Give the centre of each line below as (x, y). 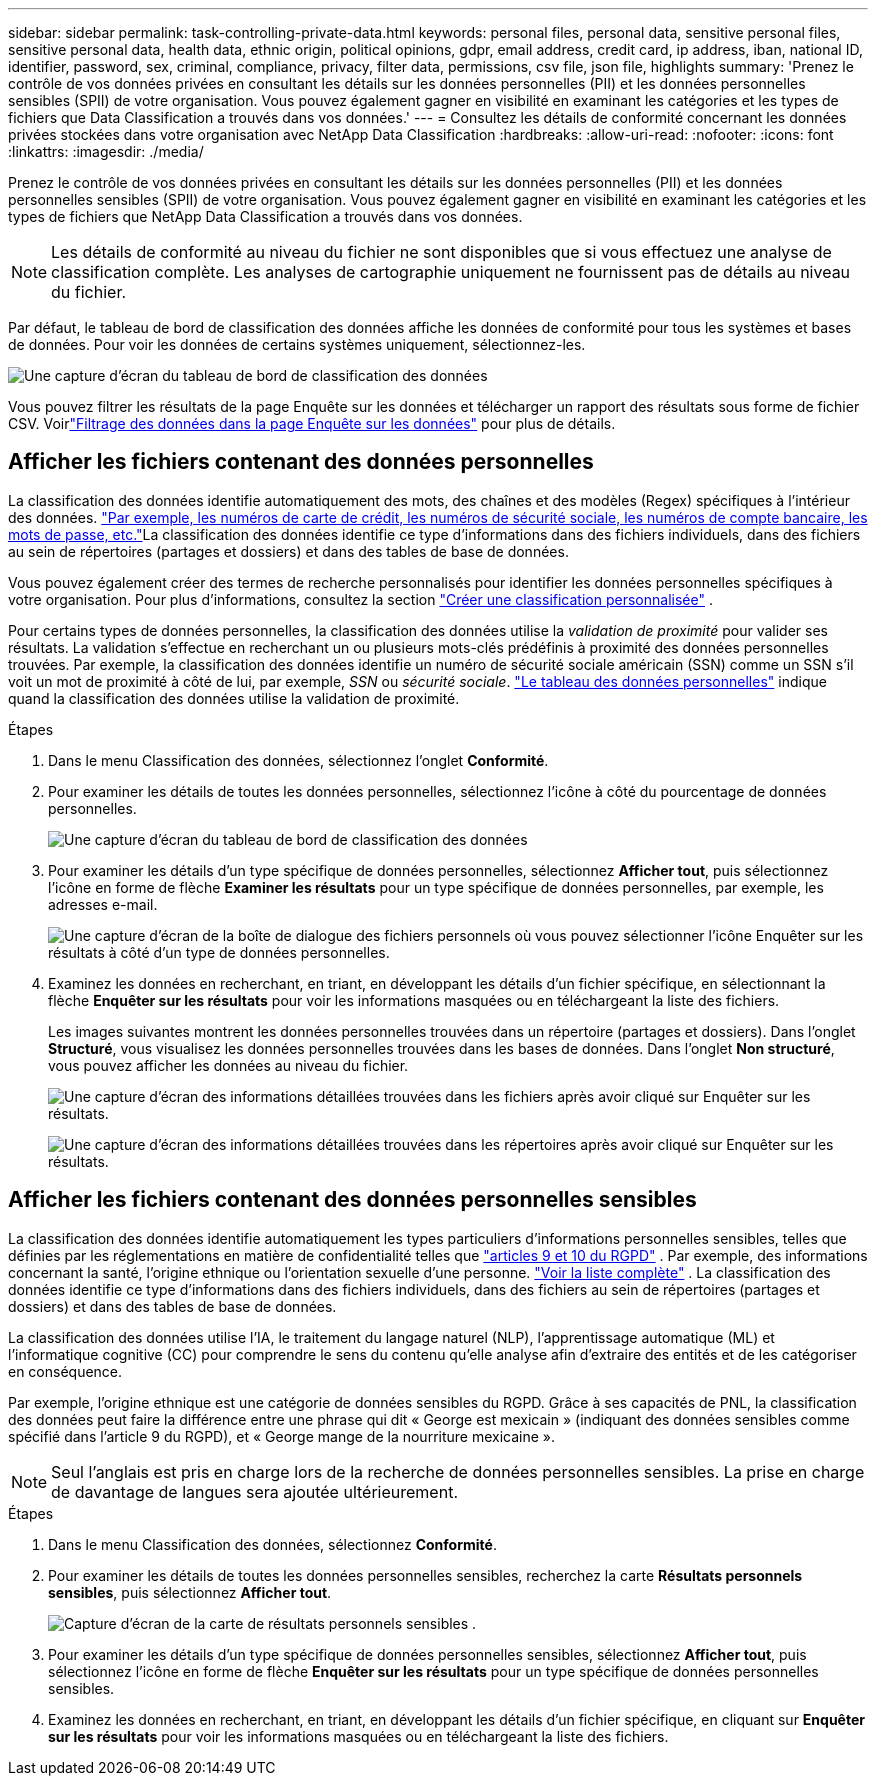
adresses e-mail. (103, 904)
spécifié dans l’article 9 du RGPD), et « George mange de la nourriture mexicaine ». (282, 1436)
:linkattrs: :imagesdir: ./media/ (106, 151)
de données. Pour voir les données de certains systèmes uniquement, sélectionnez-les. (297, 344)
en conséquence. (65, 1371)
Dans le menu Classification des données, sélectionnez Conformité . (272, 1544)
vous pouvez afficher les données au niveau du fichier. (228, 1065)
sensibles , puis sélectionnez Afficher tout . (190, 1592)
